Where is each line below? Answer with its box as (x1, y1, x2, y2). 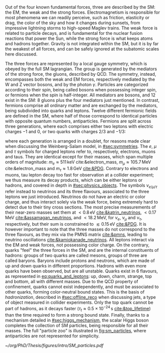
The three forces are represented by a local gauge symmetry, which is (5, 61, 147, 66)
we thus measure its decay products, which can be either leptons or (5, 177, 143, 183)
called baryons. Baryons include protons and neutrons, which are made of (5, 258, 155, 264)
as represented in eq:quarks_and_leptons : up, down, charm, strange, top (5, 273, 152, 279)
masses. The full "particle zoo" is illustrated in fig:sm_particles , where (5, 327, 146, 333)
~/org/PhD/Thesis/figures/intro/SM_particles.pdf (5, 342, 104, 348)
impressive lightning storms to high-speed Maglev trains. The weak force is (5, 25, 158, 31)
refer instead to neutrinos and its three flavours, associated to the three (5, 189, 149, 195)
